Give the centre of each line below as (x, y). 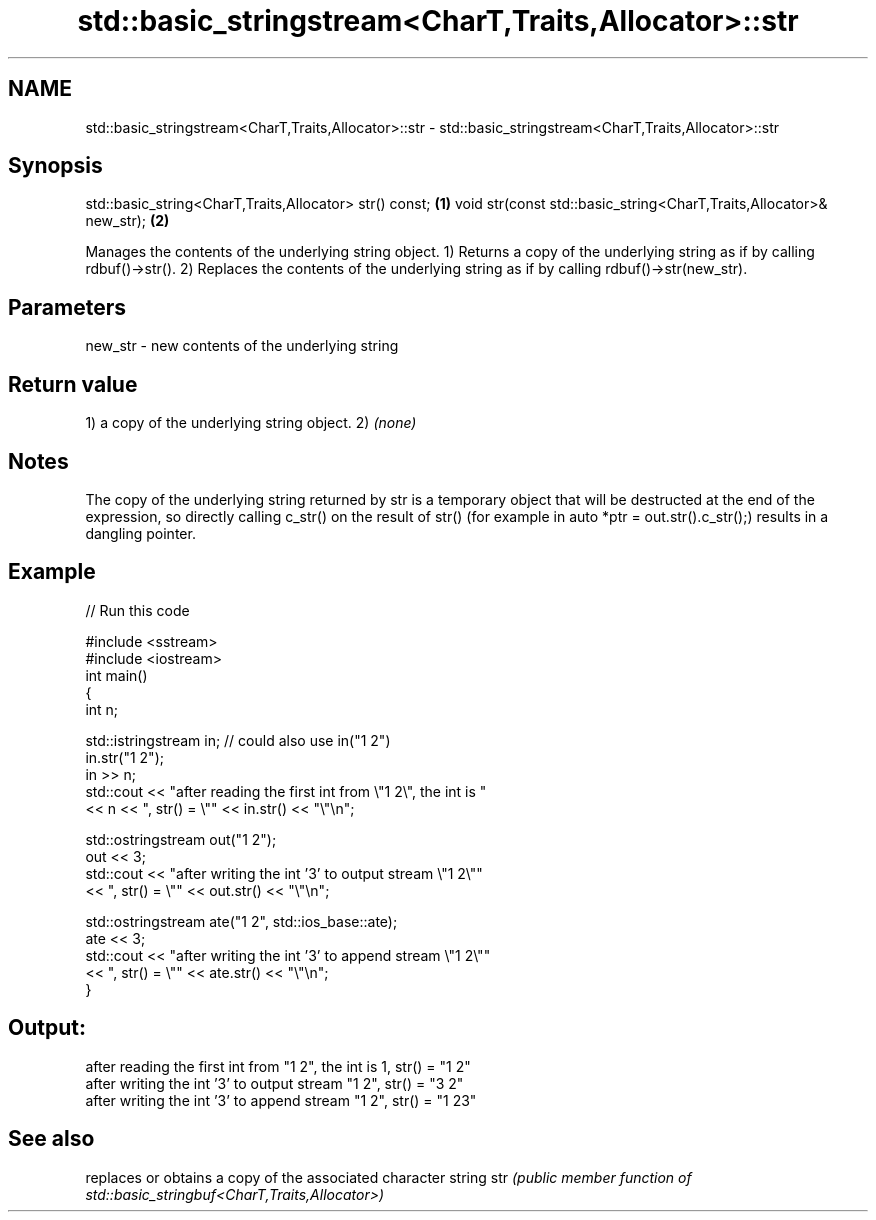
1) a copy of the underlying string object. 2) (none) (251, 423)
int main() (116, 675)
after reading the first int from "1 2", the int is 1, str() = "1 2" (278, 1066)
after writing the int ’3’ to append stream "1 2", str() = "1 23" (281, 1100)
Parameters (67, 307)
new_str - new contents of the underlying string (242, 346)
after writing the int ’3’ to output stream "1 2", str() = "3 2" (274, 1083)
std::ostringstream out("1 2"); (181, 839)
